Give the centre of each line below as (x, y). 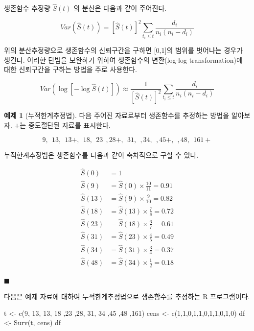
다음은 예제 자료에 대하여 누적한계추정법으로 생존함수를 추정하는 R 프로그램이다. (127, 296)
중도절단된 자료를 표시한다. (69, 125)
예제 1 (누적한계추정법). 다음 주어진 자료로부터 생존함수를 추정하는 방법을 (117, 115)
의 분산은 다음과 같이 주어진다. (120, 8)
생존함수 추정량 (27, 8)
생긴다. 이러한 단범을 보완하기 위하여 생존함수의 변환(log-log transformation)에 (123, 59)
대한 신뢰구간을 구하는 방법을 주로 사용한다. (70, 69)
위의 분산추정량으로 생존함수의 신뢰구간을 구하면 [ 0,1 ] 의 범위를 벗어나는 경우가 (124, 50)
